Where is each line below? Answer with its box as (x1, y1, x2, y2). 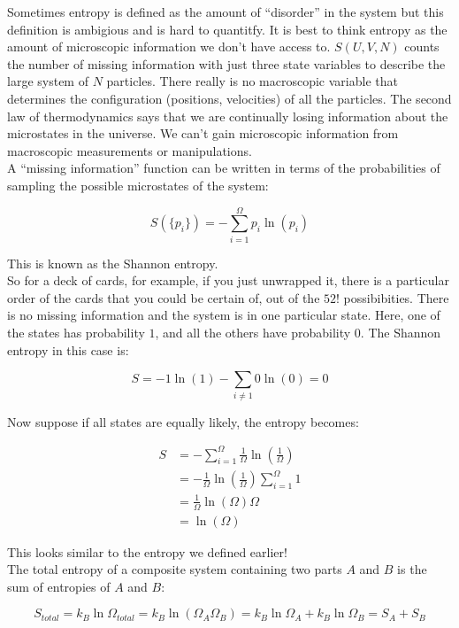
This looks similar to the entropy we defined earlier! (7, 542, 287, 561)
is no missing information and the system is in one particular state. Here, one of (7, 306, 440, 324)
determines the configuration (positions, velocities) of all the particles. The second (7, 89, 452, 107)
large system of (7, 72, 88, 90)
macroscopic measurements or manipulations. (7, 141, 252, 159)
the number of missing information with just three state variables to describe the (7, 54, 446, 73)
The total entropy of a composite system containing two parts (7, 560, 342, 578)
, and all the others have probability (155, 323, 351, 342)
